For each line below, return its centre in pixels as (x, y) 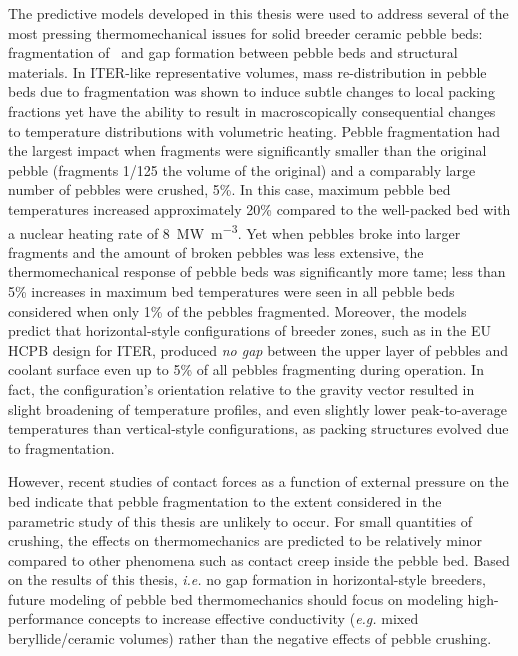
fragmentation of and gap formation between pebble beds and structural (233, 52)
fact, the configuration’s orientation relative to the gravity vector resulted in (241, 388)
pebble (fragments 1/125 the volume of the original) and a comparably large (242, 169)
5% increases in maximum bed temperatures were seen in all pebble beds (231, 290)
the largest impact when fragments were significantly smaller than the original (247, 150)
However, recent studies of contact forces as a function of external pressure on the (258, 481)
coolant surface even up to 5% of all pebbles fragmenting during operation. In (246, 369)
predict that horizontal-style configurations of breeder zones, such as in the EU (249, 330)
